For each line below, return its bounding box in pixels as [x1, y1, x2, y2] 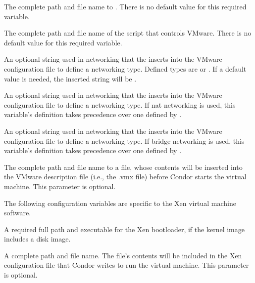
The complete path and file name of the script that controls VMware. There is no [4, 28, 252, 38]
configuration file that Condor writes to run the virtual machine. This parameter [4, 260, 249, 270]
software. [4, 207, 31, 218]
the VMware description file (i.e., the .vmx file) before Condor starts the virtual [4, 171, 247, 182]
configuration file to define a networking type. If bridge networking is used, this [4, 135, 245, 146]
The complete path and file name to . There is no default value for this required [4, 1, 247, 11]
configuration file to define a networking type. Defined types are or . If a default [4, 63, 247, 74]
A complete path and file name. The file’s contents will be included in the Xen [4, 250, 242, 260]
